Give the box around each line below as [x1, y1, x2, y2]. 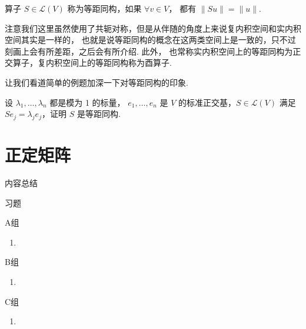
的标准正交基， [178, 96, 236, 108]
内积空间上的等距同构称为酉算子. [45, 56, 172, 69]
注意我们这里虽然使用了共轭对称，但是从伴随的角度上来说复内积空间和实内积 [5, 22, 301, 34]
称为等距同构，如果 [67, 2, 142, 14]
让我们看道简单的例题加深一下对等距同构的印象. [5, 76, 188, 88]
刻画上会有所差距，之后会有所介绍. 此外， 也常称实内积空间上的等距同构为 [5, 45, 293, 57]
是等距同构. [76, 108, 121, 120]
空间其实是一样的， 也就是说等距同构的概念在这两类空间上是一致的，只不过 [5, 33, 296, 46]
